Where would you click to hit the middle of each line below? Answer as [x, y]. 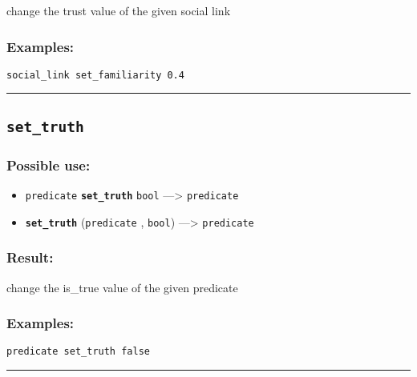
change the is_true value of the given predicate [122, 287]
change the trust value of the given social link [119, 10]
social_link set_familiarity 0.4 [95, 75]
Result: [30, 257]
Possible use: [49, 164]
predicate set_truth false [78, 352]
